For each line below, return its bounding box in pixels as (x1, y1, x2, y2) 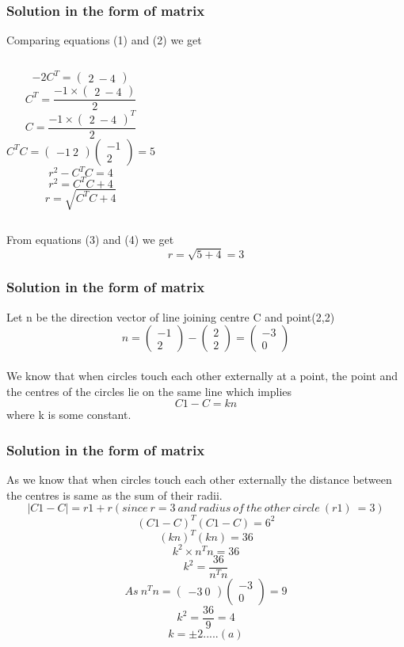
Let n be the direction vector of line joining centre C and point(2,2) (6, 308, 335, 325)
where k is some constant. (6, 406, 131, 423)
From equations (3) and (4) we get (6, 231, 174, 248)
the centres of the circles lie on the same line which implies (6, 382, 292, 399)
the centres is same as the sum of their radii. (6, 486, 223, 503)
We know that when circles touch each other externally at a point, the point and (6, 367, 398, 383)
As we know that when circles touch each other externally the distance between (6, 470, 392, 487)
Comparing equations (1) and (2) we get (6, 32, 202, 48)
